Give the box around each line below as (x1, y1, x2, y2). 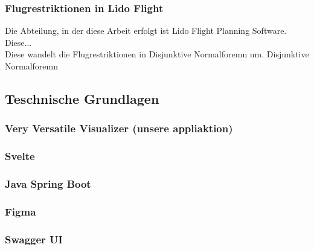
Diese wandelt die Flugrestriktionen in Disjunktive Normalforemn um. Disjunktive (5, 48, 309, 60)
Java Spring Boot (5, 176, 91, 191)
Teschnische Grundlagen (5, 89, 159, 107)
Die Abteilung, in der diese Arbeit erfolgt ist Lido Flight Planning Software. (5, 24, 287, 37)
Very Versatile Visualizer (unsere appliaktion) (5, 121, 233, 136)
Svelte (5, 149, 35, 164)
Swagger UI (5, 231, 63, 246)
